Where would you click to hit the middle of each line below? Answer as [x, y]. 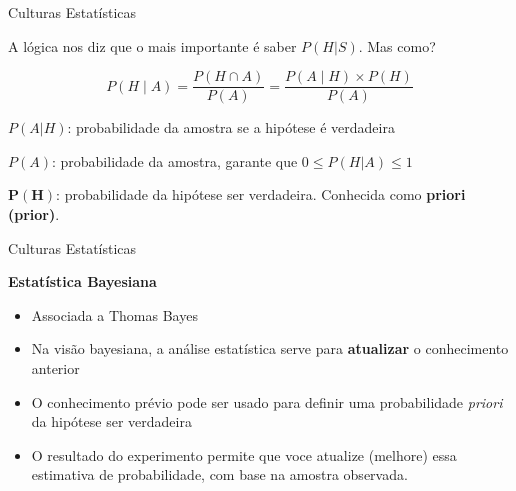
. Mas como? [397, 45]
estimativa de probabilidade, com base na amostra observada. [219, 474]
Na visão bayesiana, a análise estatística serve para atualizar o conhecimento [270, 348]
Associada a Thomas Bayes [114, 314]
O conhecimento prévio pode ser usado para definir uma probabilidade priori [267, 401]
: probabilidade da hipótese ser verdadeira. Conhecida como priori [261, 194]
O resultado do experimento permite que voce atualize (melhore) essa [244, 454]
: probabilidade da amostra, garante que [174, 160]
